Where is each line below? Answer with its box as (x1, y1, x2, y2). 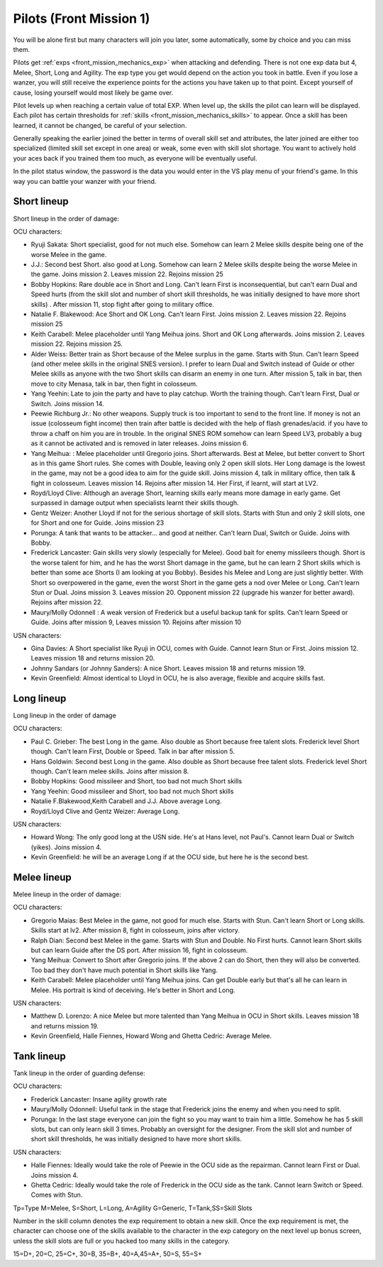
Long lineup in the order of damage (13, 711, 116, 720)
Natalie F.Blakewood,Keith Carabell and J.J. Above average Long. (30, 797, 222, 805)
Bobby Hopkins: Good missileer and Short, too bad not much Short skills (30, 777, 243, 785)
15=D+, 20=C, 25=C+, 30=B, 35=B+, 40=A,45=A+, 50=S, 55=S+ (13, 1250, 202, 1258)
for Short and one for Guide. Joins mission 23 (30, 518, 165, 527)
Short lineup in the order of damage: (13, 214, 120, 223)
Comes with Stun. (30, 1190, 83, 1200)
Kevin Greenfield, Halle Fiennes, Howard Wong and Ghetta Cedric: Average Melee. (30, 1032, 272, 1040)
